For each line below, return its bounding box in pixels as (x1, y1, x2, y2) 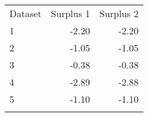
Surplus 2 (99, 6, 139, 20)
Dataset (9, 6, 42, 20)
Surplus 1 (51, 6, 91, 20)
